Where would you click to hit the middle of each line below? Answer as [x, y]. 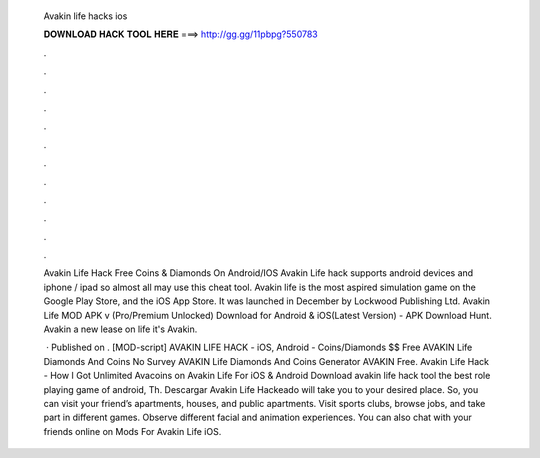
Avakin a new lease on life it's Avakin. [120, 329]
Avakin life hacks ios [85, 16]
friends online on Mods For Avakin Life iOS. [132, 431]
